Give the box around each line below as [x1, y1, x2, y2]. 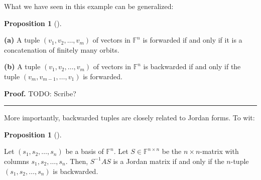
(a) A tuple [4, 35, 40, 45]
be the [162, 146, 182, 156]
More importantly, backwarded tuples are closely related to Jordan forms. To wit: [4, 112, 255, 123]
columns [4, 155, 29, 166]
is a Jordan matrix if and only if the [113, 155, 224, 166]
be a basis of [65, 146, 104, 156]
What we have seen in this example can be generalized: [4, 1, 174, 11]
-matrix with [200, 146, 239, 156]
